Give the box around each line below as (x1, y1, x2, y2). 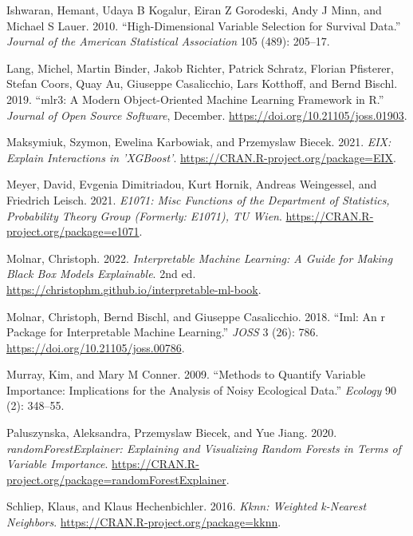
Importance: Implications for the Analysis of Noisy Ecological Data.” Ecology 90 (6, 381, 396, 398)
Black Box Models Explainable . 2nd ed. (6, 265, 196, 282)
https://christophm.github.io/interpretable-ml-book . (6, 280, 262, 297)
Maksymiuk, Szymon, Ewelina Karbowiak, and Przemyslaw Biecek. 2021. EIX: (6, 133, 391, 150)
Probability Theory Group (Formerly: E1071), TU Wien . (6, 207, 282, 224)
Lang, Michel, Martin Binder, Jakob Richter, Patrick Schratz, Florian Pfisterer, (6, 59, 394, 76)
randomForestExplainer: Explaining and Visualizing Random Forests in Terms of (6, 439, 401, 456)
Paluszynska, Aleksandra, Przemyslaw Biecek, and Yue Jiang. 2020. (6, 424, 337, 441)
